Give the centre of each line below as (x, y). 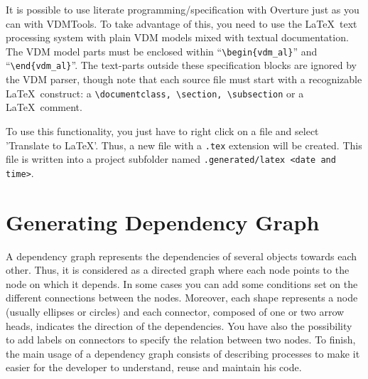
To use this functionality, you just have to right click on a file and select (162, 130)
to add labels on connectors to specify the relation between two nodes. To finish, (181, 340)
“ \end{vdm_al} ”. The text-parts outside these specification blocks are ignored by (181, 65)
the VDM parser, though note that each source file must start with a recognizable (184, 79)
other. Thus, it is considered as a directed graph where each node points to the (178, 270)
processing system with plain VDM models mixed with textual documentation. (177, 37)
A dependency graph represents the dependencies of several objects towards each (182, 256)
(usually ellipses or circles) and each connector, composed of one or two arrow (175, 311)
